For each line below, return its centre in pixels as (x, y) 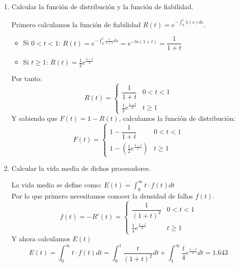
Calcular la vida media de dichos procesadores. (81, 168)
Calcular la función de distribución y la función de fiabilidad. (102, 6)
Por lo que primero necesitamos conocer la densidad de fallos (102, 195)
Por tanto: (27, 78)
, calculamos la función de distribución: (177, 118)
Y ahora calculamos (41, 239)
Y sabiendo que (34, 118)
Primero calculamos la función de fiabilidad (76, 24)
